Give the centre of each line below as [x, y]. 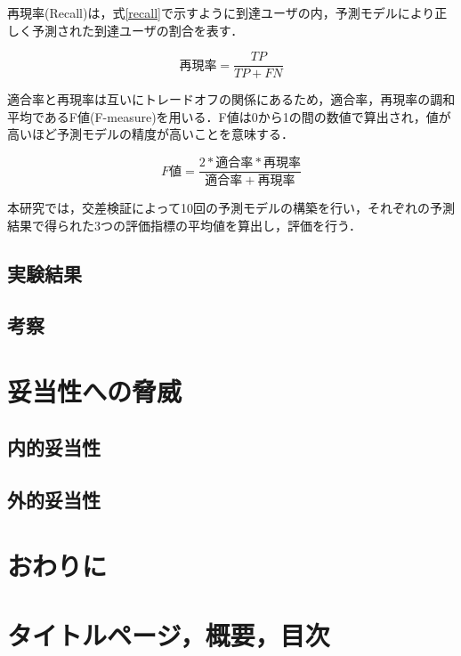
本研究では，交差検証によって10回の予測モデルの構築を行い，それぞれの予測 [231, 207]
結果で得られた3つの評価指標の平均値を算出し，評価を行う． [184, 225]
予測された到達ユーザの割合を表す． [137, 30]
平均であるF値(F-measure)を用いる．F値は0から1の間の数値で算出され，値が [229, 116]
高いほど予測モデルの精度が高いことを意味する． [150, 134]
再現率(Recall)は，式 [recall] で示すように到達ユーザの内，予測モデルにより [221, 12]
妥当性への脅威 [95, 390]
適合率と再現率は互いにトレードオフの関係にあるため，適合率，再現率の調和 [231, 99]
